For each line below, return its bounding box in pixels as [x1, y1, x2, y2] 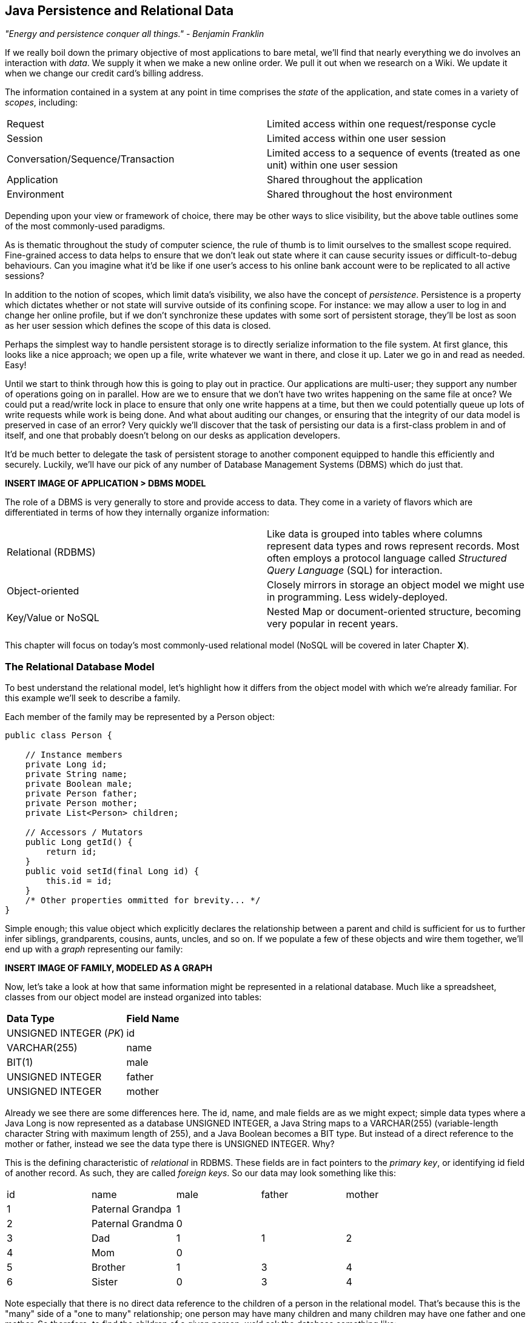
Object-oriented [7, 585, 79, 598]
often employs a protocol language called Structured [267, 552, 507, 565]
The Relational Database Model [5, 660, 155, 673]
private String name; [25, 769, 128, 779]
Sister [91, 1276, 118, 1288]
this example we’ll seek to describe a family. [5, 693, 181, 704]
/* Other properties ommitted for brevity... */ [25, 895, 261, 906]
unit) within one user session [267, 159, 398, 172]
